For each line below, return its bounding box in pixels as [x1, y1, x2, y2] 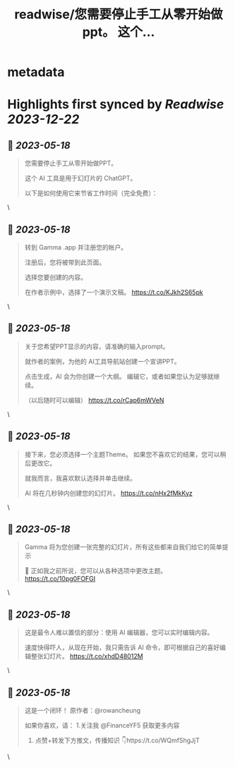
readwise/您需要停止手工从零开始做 [13, 6, 224, 23]
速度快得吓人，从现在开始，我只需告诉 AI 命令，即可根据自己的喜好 [24, 643, 220, 652]
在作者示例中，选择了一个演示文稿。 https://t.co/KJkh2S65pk [24, 288, 203, 296]
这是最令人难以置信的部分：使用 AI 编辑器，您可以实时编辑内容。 [24, 628, 214, 637]
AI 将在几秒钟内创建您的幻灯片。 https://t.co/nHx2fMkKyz [24, 489, 193, 497]
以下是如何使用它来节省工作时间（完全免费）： [24, 189, 158, 197]
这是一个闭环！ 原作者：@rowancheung [24, 706, 141, 715]
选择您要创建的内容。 [24, 273, 87, 281]
